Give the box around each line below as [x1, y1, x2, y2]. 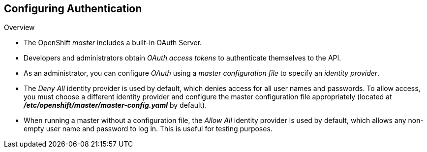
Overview [4, 23, 35, 32]
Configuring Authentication [4, 2, 142, 15]
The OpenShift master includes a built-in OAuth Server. [24, 38, 202, 47]
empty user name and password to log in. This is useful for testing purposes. [24, 124, 273, 133]
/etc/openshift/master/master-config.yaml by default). [24, 101, 207, 110]
